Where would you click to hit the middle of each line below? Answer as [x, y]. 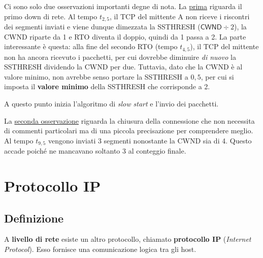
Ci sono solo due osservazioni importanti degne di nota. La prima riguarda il [123, 6]
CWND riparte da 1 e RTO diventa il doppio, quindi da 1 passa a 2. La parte [125, 36]
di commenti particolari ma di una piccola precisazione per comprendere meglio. [129, 131]
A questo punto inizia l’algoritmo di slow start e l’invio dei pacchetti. [111, 104]
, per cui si [217, 76]
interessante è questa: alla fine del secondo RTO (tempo [91, 46]
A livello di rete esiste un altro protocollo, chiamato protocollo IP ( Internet [128, 239]
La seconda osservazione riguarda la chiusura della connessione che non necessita [129, 120]
